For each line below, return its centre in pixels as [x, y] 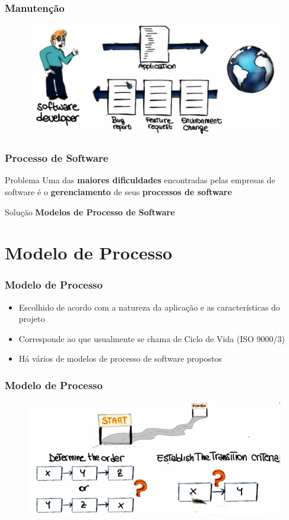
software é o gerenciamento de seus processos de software [118, 191]
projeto [32, 319]
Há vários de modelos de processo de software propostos [120, 358]
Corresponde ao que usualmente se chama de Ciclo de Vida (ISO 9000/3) [152, 338]
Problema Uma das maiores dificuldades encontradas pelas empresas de [140, 180]
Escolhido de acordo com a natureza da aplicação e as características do [149, 307]
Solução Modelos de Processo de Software [90, 212]
